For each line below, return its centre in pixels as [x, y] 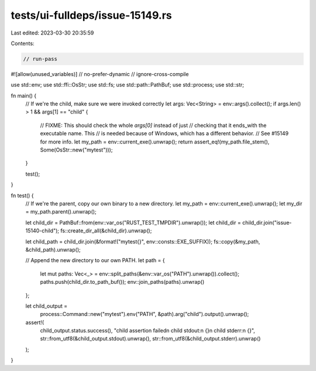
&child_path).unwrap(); [53, 249]
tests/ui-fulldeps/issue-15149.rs [91, 15]
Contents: [23, 43]
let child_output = [46, 306]
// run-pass [40, 59]
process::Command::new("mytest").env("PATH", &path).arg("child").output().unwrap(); [145, 314]
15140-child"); [42, 231]
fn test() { [23, 195]
